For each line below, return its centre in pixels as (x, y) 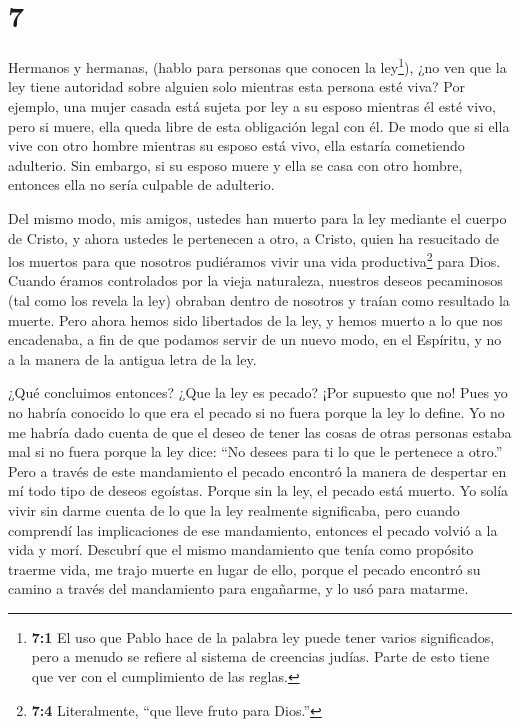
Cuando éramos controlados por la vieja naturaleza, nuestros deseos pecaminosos (255, 280)
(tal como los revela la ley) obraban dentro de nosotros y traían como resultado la (259, 299)
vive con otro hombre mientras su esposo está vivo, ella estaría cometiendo (236, 145)
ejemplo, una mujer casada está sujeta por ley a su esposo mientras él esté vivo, (252, 105)
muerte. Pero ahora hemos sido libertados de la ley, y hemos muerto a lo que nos (255, 319)
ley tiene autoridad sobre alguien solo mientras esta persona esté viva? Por (236, 86)
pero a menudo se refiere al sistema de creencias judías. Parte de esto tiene (260, 656)
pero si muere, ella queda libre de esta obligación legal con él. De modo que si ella (259, 125)
